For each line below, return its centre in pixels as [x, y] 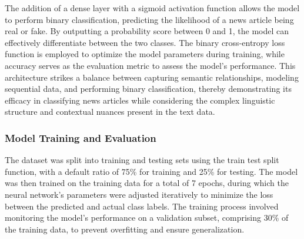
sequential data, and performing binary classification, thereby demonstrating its [148, 89]
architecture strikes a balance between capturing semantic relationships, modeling [152, 77]
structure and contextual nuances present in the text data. [110, 112]
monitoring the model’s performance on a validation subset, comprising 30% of [147, 218]
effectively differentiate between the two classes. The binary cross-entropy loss [145, 42]
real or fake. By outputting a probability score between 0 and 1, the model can [147, 31]
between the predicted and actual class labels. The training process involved [142, 206]
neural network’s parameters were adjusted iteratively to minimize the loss [139, 194]
